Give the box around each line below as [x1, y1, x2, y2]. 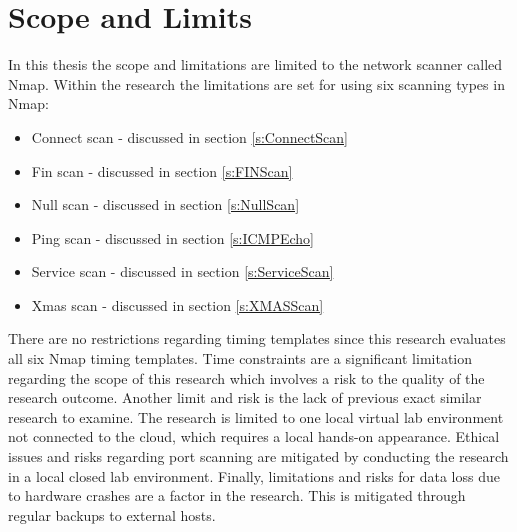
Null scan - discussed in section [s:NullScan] [31, 194, 300, 215]
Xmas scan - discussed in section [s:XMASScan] [31, 294, 324, 315]
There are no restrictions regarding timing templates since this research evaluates [8, 328, 506, 349]
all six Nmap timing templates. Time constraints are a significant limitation [8, 348, 473, 369]
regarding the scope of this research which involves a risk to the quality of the [8, 367, 485, 388]
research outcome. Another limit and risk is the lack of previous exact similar [8, 387, 482, 408]
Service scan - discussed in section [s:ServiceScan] [31, 261, 334, 282]
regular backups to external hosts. [8, 504, 216, 525]
